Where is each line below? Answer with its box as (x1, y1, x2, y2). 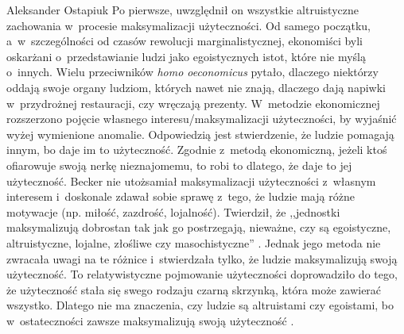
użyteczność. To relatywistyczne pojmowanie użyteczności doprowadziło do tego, (6, 266, 398, 282)
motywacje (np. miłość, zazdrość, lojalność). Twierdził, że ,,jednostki (6, 203, 340, 220)
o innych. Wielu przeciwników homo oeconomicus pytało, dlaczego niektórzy (6, 63, 379, 80)
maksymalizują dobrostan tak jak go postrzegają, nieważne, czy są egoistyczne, (6, 219, 391, 236)
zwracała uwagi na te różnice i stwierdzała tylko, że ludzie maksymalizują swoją (6, 250, 398, 267)
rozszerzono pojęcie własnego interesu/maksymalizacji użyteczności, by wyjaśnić (6, 110, 397, 127)
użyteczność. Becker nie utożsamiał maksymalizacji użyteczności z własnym (6, 172, 376, 189)
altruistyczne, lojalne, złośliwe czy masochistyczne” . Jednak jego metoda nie (6, 234, 381, 251)
